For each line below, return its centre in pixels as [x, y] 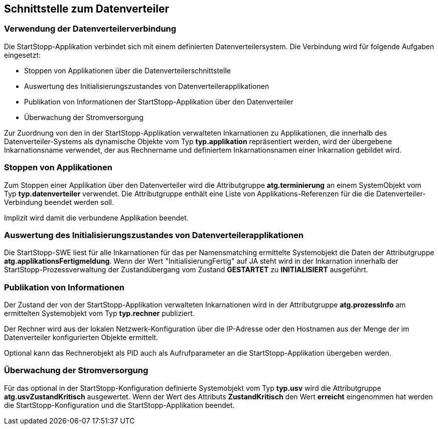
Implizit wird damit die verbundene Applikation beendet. [96, 218]
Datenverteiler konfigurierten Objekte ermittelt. [81, 338]
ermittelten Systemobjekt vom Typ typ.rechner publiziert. [99, 313]
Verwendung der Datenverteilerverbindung [90, 29]
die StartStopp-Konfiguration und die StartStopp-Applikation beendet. [119, 405]
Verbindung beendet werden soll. [59, 202]
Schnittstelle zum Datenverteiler [87, 9]
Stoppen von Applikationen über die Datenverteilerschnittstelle [127, 70]
